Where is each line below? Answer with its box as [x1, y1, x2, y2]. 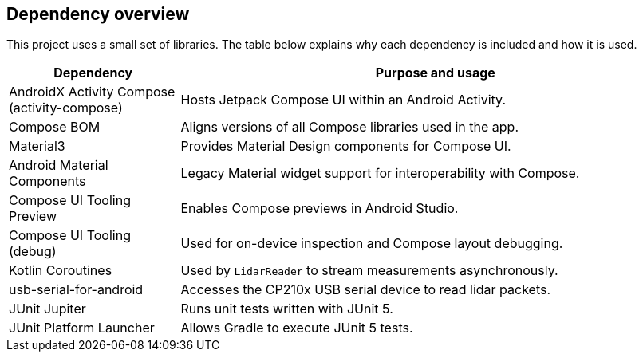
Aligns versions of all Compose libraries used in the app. [180, 119, 519, 136]
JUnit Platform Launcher [9, 320, 155, 336]
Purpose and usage [375, 65, 495, 81]
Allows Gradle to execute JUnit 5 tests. [180, 320, 413, 336]
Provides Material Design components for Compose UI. [180, 138, 511, 155]
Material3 [9, 138, 65, 155]
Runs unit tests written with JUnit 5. [180, 301, 393, 317]
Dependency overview [6, 4, 190, 24]
